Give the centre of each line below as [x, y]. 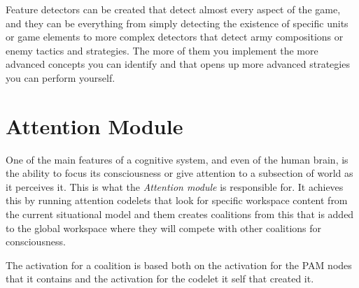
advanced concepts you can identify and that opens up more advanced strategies [178, 64]
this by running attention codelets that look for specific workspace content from [177, 200]
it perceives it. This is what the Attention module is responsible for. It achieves [175, 186]
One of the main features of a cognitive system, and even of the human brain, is [177, 159]
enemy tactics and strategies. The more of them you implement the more [162, 50]
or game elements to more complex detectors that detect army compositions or [175, 37]
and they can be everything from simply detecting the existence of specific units [177, 23]
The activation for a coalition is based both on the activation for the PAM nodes [179, 265]
